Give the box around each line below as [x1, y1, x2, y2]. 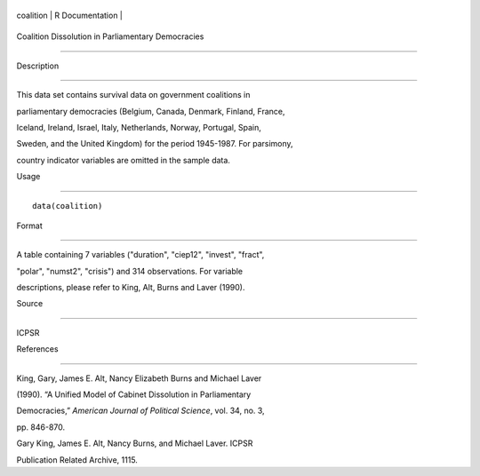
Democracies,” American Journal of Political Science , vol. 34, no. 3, [16, 405, 266, 416]
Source [16, 298, 44, 309]
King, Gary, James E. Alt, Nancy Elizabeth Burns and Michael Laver [16, 373, 262, 384]
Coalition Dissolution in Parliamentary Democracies [16, 31, 204, 42]
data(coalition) [32, 201, 103, 210]
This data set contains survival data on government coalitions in [16, 90, 251, 100]
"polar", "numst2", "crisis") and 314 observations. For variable [16, 266, 244, 276]
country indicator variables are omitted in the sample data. [16, 155, 231, 165]
